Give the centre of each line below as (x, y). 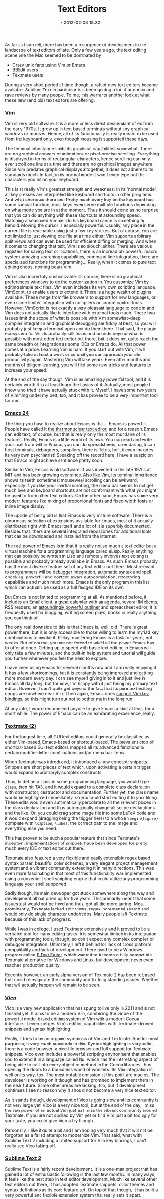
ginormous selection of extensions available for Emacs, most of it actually (79, 521)
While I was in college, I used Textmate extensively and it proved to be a (78, 929)
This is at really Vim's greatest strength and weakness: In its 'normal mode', (81, 189)
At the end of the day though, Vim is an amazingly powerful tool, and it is (78, 379)
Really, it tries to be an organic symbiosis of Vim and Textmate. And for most (82, 1039)
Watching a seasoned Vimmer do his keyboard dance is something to (75, 221)
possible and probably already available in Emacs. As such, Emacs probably (81, 561)
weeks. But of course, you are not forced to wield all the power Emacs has (80, 643)
